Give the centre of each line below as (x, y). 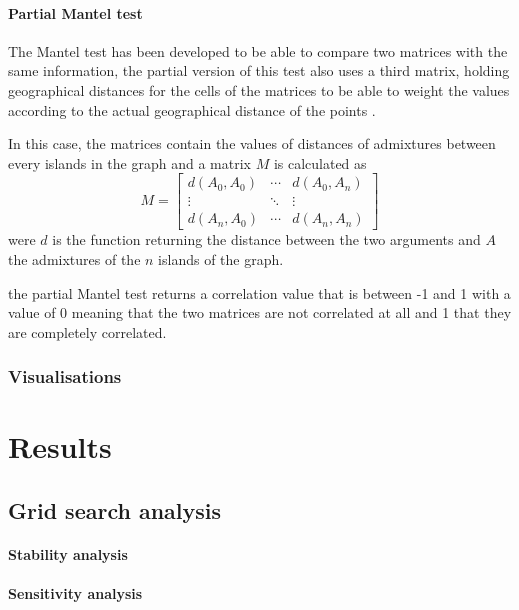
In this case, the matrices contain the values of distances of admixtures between (252, 143)
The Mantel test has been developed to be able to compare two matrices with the (258, 50)
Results (60, 446)
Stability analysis (68, 554)
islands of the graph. (221, 259)
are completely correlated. (87, 331)
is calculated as (320, 162)
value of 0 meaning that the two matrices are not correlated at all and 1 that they (260, 312)
